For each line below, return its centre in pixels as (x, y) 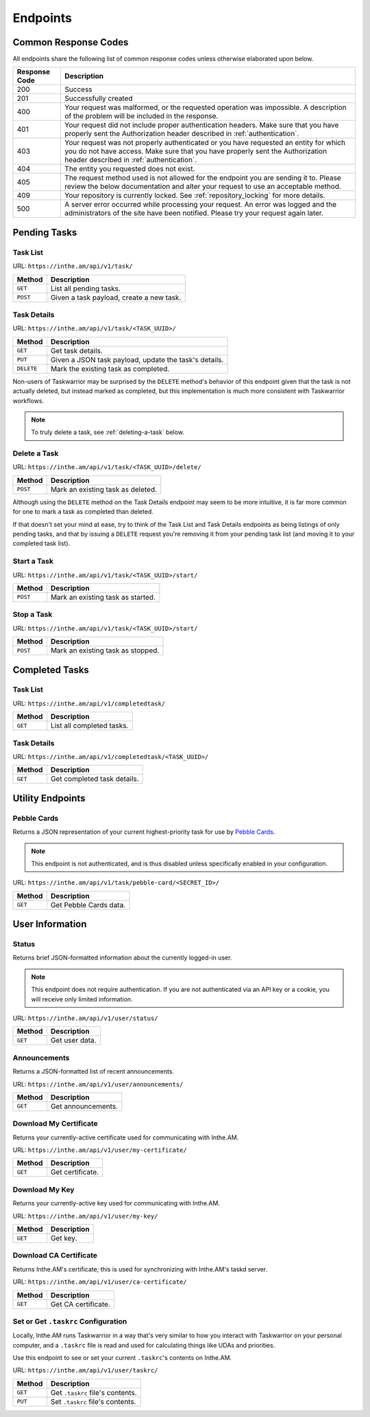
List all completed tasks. (89, 726)
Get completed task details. (95, 779)
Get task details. (76, 350)
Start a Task (33, 561)
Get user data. (73, 1041)
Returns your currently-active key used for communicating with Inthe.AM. (116, 1203)
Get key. (64, 1238)
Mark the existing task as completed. (110, 369)
